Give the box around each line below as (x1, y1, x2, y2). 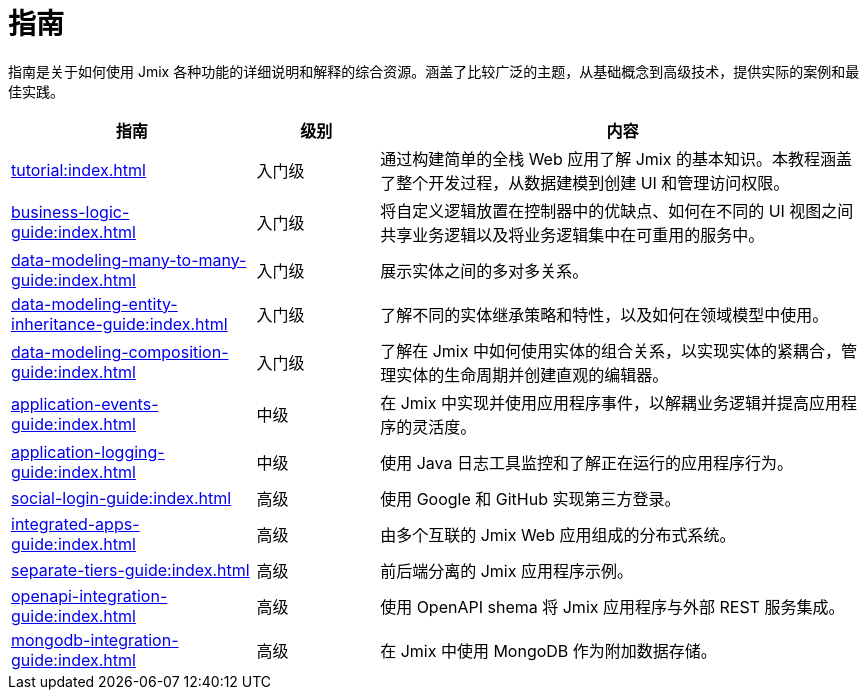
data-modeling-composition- (11, 341, 229, 362)
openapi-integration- (11, 585, 168, 606)
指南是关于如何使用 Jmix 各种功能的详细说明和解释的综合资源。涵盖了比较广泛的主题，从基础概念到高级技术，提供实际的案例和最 (8, 62, 860, 80)
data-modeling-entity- (11, 293, 178, 314)
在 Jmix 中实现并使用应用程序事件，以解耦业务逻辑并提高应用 (380, 392, 841, 413)
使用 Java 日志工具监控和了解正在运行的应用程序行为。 (380, 452, 793, 473)
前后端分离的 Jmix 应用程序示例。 (380, 560, 633, 581)
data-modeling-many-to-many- (11, 249, 247, 270)
